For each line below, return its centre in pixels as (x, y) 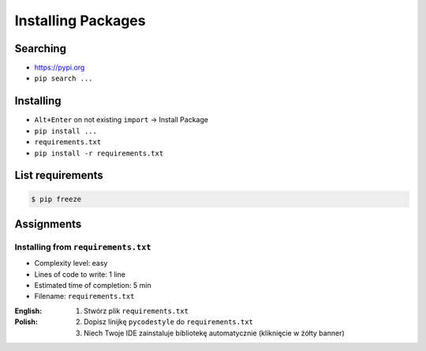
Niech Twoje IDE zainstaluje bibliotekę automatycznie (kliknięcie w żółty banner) (214, 333)
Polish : (26, 322)
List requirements (59, 175)
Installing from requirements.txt (83, 247)
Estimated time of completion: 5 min (93, 286)
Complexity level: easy (71, 263)
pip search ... (64, 78)
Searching (41, 49)
